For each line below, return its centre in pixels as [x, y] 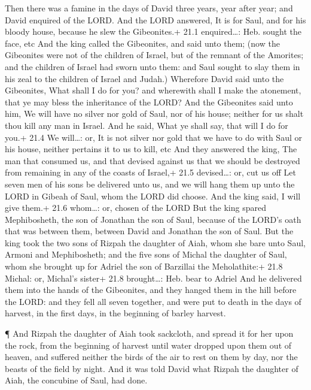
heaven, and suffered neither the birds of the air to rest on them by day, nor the [151, 357]
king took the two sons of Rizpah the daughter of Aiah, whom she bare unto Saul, [155, 242]
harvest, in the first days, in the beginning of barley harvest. [115, 313]
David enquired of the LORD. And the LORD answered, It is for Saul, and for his [155, 19]
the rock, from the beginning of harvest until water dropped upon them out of [148, 345]
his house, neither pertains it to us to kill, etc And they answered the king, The [151, 149]
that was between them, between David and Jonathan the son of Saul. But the [149, 231]
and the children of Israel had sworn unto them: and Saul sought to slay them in [153, 66]
